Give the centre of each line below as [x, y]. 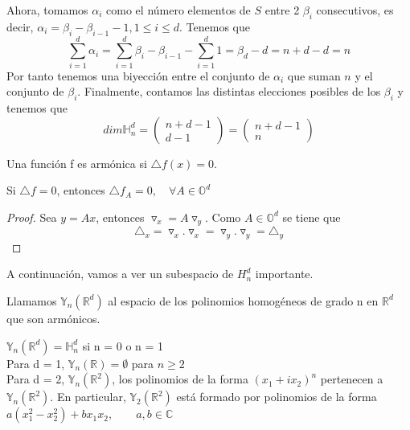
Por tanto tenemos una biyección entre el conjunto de [138, 75]
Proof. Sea [32, 217]
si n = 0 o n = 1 [123, 345]
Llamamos [32, 300]
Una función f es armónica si [77, 163]
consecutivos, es [355, 10]
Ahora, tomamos [47, 10]
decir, [20, 26]
